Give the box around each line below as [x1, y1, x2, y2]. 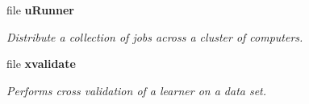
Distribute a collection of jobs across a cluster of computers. [6, 28, 303, 45]
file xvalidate [6, 55, 76, 72]
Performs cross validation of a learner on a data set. [6, 82, 267, 98]
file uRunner [6, 2, 74, 18]
